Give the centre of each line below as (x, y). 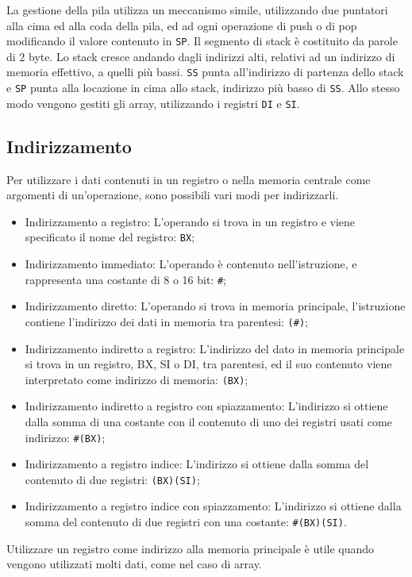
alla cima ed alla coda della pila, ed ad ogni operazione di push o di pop (182, 25)
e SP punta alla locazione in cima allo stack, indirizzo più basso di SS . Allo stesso (203, 88)
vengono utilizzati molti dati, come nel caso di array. (134, 564)
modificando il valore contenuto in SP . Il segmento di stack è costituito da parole (202, 41)
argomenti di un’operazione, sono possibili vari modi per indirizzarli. (173, 195)
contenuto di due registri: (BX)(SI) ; (112, 479)
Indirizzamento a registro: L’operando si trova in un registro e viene (190, 221)
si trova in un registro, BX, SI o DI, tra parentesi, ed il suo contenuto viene (208, 364)
